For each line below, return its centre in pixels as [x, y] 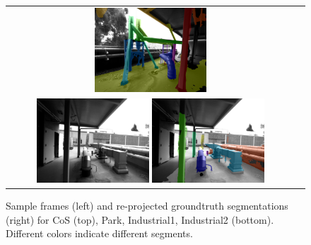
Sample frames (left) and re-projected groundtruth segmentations [147, 206]
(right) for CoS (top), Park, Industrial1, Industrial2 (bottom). [140, 219]
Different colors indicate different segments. [99, 233]
